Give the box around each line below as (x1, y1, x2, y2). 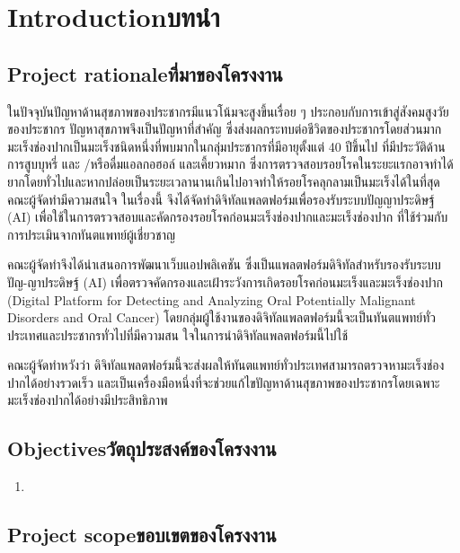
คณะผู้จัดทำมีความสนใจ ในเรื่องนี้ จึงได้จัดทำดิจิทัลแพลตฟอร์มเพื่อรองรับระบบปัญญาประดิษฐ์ (7, 189, 435, 208)
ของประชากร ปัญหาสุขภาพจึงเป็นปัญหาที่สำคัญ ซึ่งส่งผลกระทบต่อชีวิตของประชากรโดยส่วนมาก (7, 119, 442, 138)
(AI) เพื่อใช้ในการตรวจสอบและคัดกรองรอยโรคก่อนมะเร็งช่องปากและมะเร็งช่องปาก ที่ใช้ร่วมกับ (7, 207, 448, 226)
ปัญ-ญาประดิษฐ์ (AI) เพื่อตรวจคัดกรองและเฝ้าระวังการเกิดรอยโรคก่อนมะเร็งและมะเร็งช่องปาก (7, 272, 443, 291)
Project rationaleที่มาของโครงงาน (7, 59, 283, 87)
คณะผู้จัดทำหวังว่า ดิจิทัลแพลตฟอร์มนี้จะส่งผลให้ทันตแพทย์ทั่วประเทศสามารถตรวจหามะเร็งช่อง (7, 355, 445, 374)
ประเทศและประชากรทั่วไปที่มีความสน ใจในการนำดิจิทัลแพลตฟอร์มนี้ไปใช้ (7, 325, 349, 344)
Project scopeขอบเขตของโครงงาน (7, 521, 277, 549)
